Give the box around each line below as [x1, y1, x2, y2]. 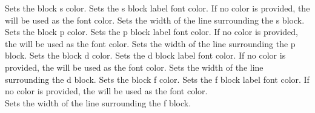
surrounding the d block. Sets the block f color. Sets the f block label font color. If [5, 73, 310, 85]
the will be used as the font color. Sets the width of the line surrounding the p [5, 37, 296, 50]
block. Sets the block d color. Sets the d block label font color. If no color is [5, 49, 286, 62]
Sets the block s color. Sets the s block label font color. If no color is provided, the [5, 2, 310, 14]
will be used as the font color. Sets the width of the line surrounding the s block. [5, 13, 305, 26]
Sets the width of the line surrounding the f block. [5, 96, 191, 109]
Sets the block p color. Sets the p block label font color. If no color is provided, [5, 25, 298, 38]
